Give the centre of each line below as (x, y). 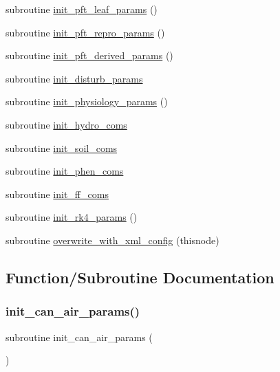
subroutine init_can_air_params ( (79, 337)
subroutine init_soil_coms (62, 147)
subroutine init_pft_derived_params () (89, 55)
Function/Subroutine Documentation (140, 277)
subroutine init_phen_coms (65, 171)
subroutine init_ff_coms (57, 194)
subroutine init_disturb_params (74, 78)
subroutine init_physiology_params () (87, 101)
